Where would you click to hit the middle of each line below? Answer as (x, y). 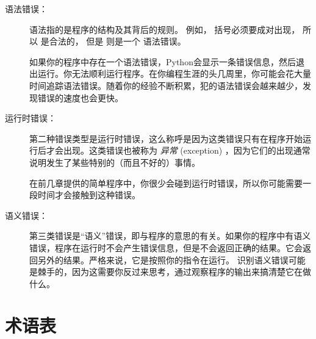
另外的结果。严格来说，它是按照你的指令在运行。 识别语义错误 (163, 259)
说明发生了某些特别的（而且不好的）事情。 (115, 162)
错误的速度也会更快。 (80, 97)
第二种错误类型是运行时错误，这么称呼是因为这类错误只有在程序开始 (166, 138)
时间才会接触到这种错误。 (89, 195)
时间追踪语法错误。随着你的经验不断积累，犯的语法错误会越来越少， (166, 85)
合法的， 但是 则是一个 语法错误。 (117, 41)
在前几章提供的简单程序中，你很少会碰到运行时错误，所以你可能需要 (166, 183)
